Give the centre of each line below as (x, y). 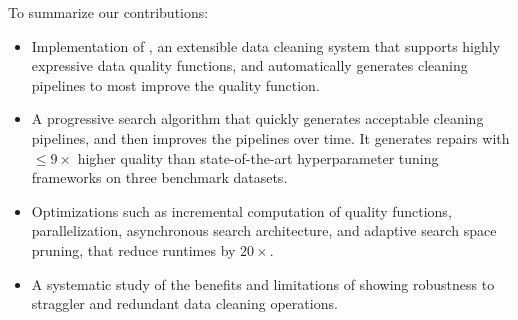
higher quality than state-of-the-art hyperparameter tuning (258, 157)
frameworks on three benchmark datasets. (159, 177)
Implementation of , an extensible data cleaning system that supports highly (266, 45)
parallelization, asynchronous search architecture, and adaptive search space (264, 230)
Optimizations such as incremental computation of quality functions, (241, 210)
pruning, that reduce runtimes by (133, 249)
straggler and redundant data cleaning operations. (184, 303)
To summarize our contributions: (108, 12)
